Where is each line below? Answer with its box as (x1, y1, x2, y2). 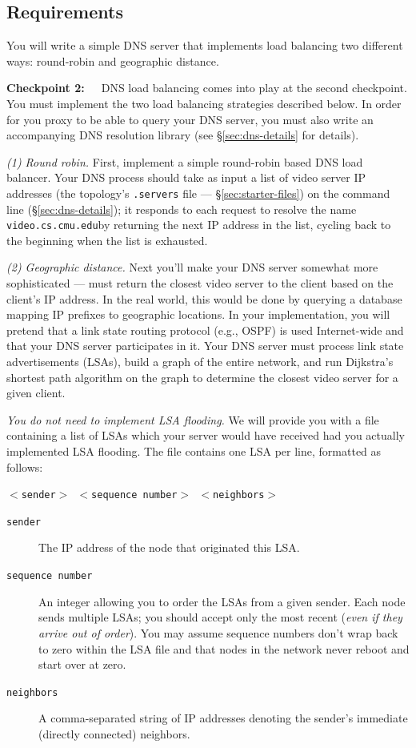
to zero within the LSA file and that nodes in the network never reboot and (38, 640, 410, 657)
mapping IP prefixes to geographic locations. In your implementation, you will (6, 306, 390, 323)
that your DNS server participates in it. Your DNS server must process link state (6, 337, 404, 354)
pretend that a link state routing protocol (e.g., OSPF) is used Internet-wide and (6, 321, 404, 338)
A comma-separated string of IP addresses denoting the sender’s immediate (38, 710, 408, 726)
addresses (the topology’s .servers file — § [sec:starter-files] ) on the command (6, 184, 390, 201)
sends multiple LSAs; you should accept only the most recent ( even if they (38, 609, 402, 625)
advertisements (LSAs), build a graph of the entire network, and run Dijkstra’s (6, 353, 394, 370)
